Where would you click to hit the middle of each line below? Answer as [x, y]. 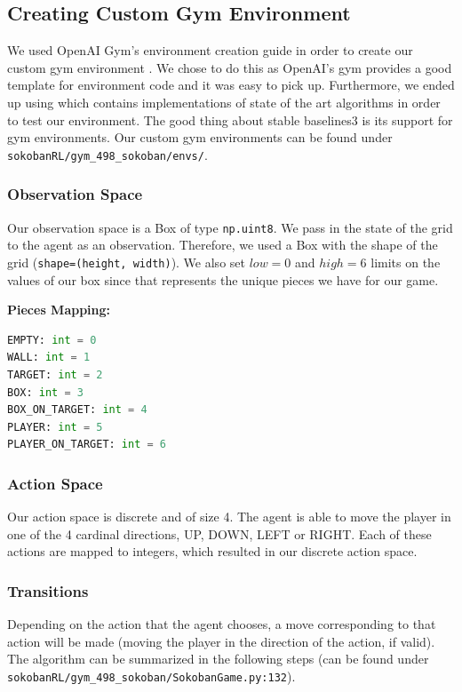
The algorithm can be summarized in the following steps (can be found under [218, 659]
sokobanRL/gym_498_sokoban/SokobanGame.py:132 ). [151, 676]
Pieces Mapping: [59, 310]
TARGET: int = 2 [55, 374]
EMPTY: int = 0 [52, 340]
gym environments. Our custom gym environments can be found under [200, 137]
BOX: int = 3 [45, 392]
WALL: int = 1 [49, 358]
